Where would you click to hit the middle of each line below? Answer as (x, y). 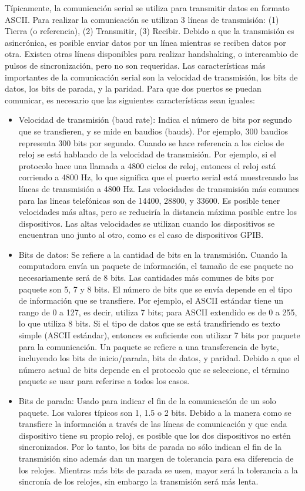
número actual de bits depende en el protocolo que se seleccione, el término (154, 369)
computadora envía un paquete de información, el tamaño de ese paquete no (156, 266)
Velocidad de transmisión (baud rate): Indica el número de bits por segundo (155, 120)
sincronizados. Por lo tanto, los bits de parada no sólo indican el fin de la (150, 447)
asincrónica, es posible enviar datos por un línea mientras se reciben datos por (145, 42)
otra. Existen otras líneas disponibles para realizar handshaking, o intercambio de (152, 54)
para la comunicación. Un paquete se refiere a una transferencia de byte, (149, 346)
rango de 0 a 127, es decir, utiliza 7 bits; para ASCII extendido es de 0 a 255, (158, 312)
